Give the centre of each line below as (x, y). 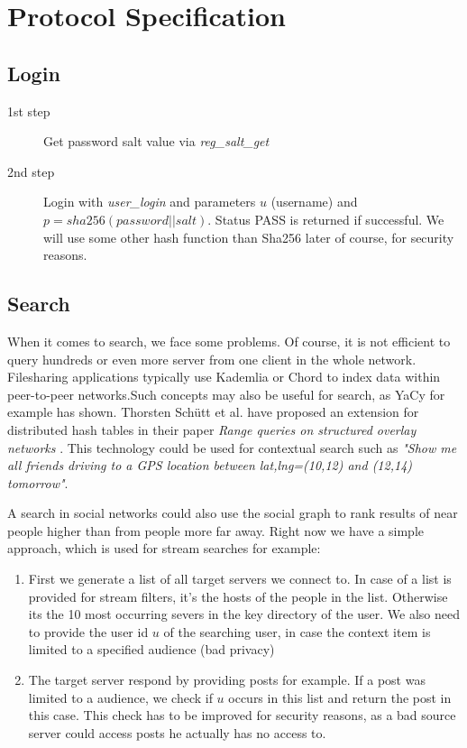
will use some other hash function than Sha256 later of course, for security (249, 237)
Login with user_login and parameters (150, 202)
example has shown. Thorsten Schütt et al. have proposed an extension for (213, 412)
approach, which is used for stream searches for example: (164, 548)
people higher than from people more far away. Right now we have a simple (216, 530)
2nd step (31, 171)
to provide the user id (88, 631)
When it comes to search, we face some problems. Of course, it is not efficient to (229, 341)
